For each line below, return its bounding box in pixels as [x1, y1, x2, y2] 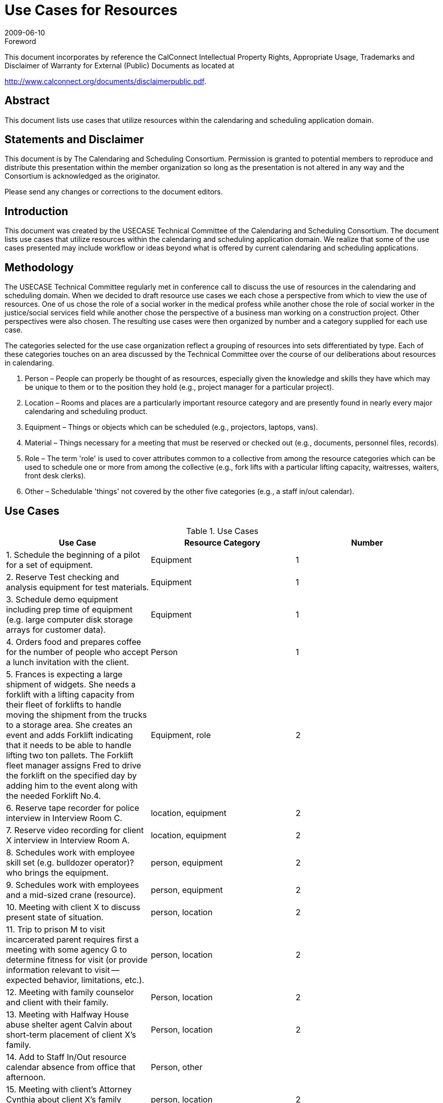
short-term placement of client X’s [6, 1029, 136, 1040]
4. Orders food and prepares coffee [6, 636, 141, 647]
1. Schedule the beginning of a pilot [6, 549, 140, 560]
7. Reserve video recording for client [6, 825, 144, 835]
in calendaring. [5, 358, 54, 367]
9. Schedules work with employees [6, 879, 139, 890]
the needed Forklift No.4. [6, 790, 101, 801]
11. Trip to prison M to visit [6, 924, 105, 934]
